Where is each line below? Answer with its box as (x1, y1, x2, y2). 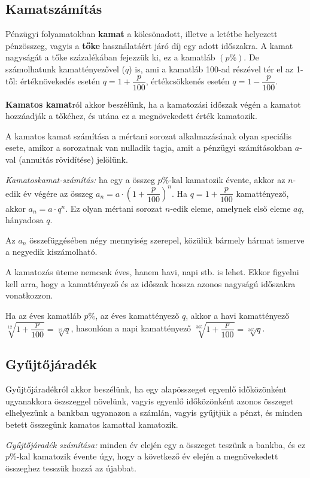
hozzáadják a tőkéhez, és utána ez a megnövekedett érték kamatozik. (5, 109, 257, 122)
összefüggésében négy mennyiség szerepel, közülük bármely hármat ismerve (29, 233, 305, 246)
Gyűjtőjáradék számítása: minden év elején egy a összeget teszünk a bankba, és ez (5, 438, 305, 450)
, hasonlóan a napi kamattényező (71, 322, 192, 334)
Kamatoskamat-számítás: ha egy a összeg (5, 173, 155, 185)
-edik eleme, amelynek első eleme (170, 202, 291, 214)
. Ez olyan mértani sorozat (65, 202, 163, 214)
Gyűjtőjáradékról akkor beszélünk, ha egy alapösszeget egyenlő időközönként (5, 383, 287, 395)
